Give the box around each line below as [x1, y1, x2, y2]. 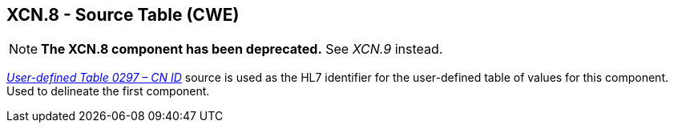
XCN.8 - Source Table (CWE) [6, 5, 240, 25]
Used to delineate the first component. [6, 84, 210, 99]
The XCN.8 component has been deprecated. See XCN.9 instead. [41, 41, 443, 58]
